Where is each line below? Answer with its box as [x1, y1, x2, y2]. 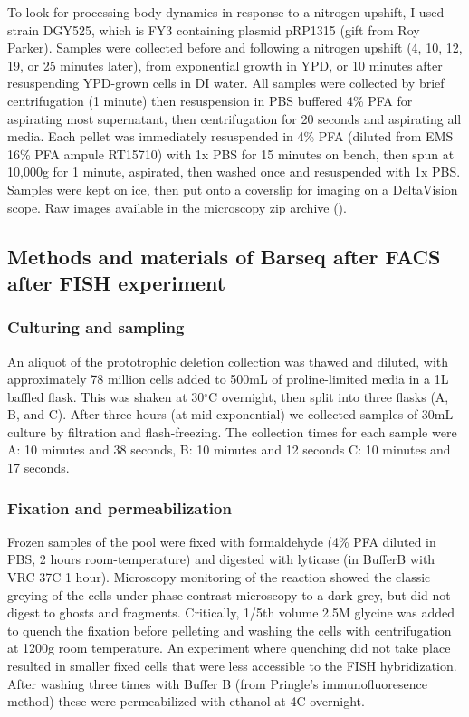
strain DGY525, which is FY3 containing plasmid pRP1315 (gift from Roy [7, 20, 420, 39]
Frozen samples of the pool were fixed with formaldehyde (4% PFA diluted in [7, 531, 436, 550]
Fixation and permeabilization [7, 496, 232, 519]
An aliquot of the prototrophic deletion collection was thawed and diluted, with [7, 351, 449, 370]
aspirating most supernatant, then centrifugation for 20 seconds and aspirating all [7, 109, 462, 128]
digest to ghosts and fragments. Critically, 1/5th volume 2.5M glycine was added [7, 603, 455, 622]
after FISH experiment [7, 268, 226, 296]
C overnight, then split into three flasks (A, [208, 387, 449, 406]
